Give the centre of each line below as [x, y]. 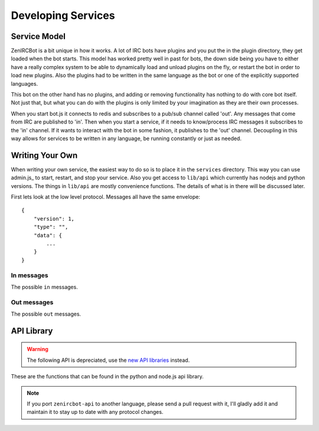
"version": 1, [54, 218]
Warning [38, 349]
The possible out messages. [46, 314]
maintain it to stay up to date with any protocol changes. [95, 412]
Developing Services [63, 15]
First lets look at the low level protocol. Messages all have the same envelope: [106, 197]
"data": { [48, 235]
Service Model [38, 36]
